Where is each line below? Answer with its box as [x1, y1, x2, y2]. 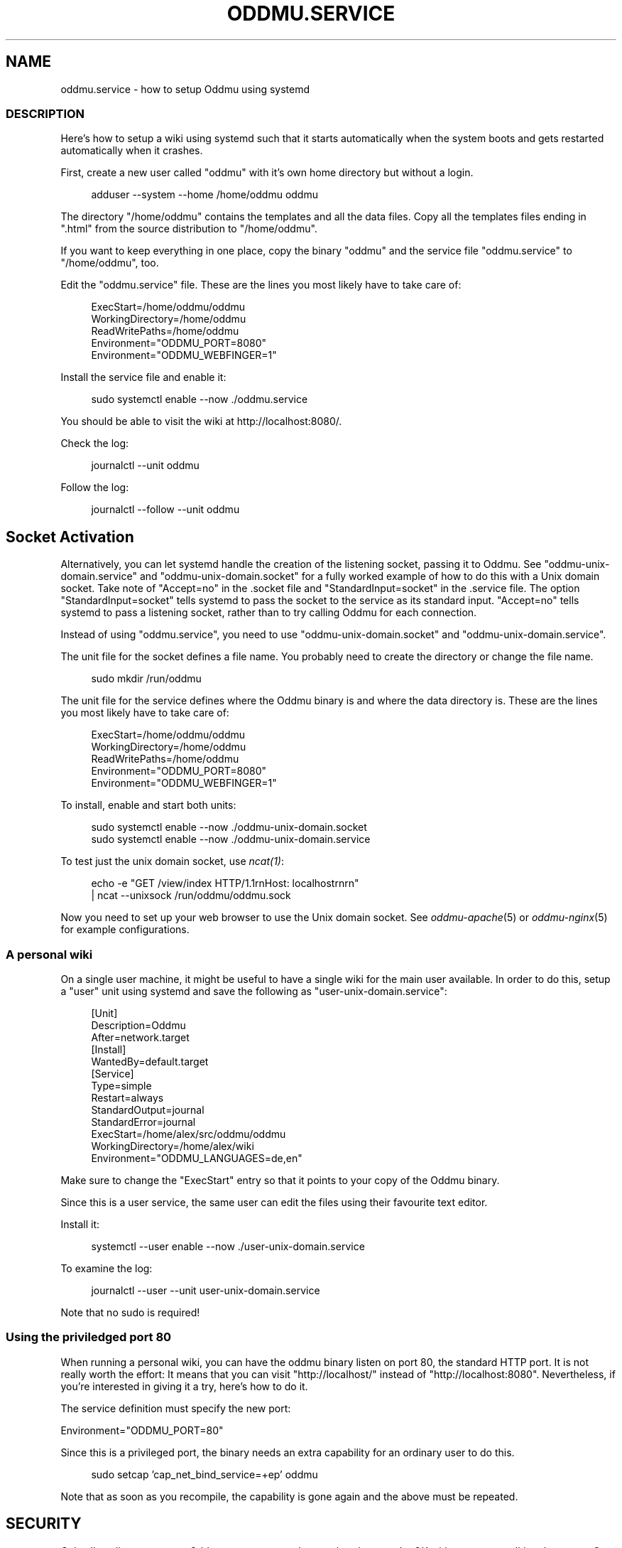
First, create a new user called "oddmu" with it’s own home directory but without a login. [60, 166, 474, 179]
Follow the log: [60, 481, 129, 494]
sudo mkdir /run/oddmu [91, 672, 202, 685]
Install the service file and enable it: [60, 371, 227, 384]
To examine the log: [60, 1262, 153, 1274]
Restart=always [91, 1091, 164, 1104]
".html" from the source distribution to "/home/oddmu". [60, 222, 317, 235]
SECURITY [6, 1515, 82, 1533]
